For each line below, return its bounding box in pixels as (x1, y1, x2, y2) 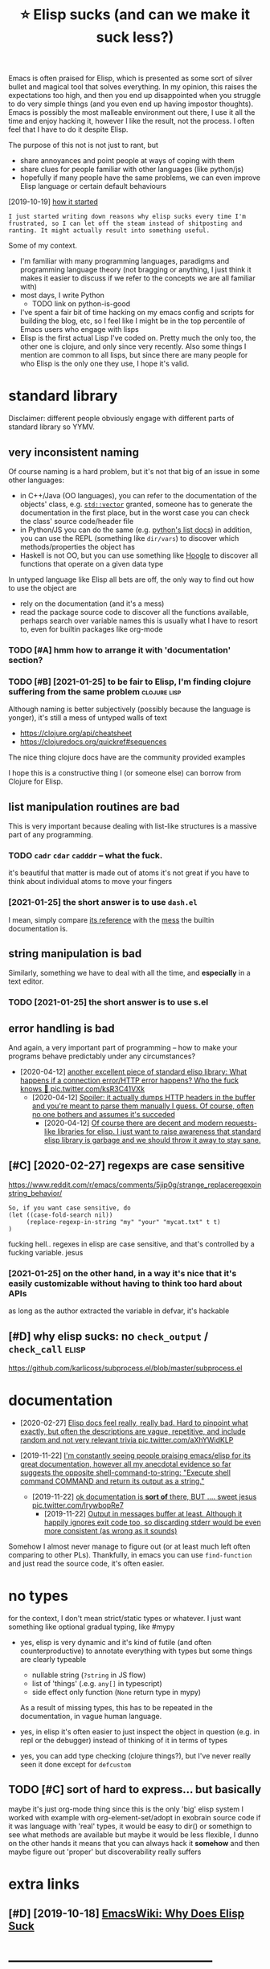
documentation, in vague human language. (19, 1711, 162, 1721)
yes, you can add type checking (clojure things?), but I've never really (19, 1750, 252, 1760)
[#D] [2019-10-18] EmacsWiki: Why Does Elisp (8, 1907, 245, 1921)
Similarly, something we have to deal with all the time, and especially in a (8, 968, 251, 978)
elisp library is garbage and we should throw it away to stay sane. (43, 1136, 261, 1145)
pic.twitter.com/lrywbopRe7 (31, 1500, 125, 1510)
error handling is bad (8, 1021, 115, 1035)
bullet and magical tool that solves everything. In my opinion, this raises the (8, 82, 258, 92)
